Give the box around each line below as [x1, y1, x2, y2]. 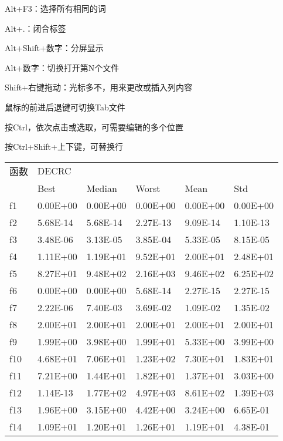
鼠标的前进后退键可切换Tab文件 [5, 100, 125, 113]
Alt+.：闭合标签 [5, 22, 66, 34]
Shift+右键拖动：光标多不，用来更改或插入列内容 [5, 81, 193, 93]
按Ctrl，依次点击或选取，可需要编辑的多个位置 [5, 120, 183, 133]
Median [86, 181, 117, 195]
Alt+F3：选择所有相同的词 [5, 2, 106, 14]
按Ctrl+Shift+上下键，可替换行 [5, 140, 123, 153]
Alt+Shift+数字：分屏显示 [5, 42, 104, 54]
